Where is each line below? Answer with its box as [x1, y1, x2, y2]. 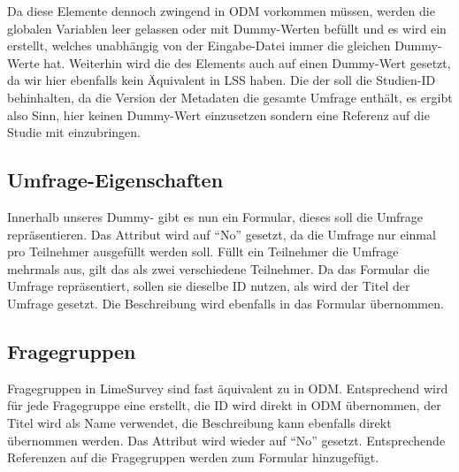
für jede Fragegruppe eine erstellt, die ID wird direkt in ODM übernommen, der [7, 396, 441, 415]
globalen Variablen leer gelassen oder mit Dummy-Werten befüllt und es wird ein [7, 19, 447, 37]
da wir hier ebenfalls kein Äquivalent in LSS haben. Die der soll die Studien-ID [7, 71, 436, 89]
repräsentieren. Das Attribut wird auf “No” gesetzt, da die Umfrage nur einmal [7, 225, 436, 243]
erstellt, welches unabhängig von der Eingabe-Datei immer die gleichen [7, 36, 391, 55]
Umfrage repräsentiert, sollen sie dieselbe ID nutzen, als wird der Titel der [7, 277, 410, 295]
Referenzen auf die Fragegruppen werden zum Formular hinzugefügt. [7, 448, 379, 467]
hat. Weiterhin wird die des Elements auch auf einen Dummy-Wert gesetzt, [43, 53, 451, 72]
